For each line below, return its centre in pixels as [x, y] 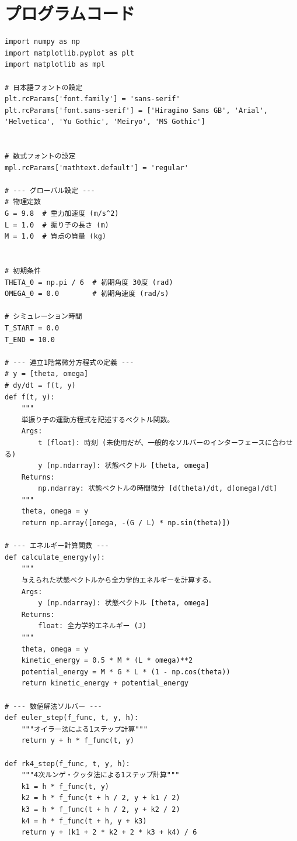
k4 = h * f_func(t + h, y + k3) [84, 821]
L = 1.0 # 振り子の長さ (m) [57, 225]
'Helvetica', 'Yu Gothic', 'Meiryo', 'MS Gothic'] [105, 122]
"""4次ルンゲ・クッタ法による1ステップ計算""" [100, 775]
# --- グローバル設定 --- [50, 190]
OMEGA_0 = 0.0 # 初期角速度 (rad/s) [87, 294]
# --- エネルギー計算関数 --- [57, 546]
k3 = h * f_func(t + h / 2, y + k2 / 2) [101, 809]
